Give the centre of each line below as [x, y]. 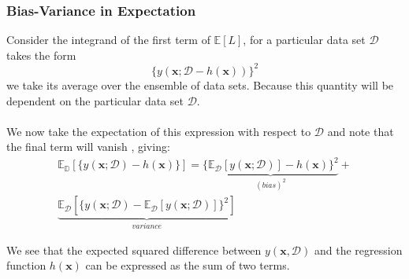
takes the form [41, 55]
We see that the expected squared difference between [134, 250]
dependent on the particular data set [95, 100]
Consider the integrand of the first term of [108, 40]
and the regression [358, 250]
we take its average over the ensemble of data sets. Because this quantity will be [200, 84]
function [26, 265]
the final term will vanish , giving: [88, 147]
